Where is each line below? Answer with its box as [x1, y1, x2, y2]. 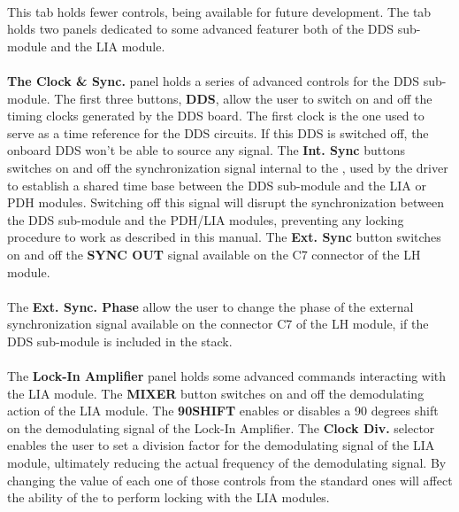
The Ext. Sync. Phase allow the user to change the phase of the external [7, 297, 414, 315]
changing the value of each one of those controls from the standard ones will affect [7, 470, 453, 489]
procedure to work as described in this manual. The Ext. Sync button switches [7, 228, 441, 246]
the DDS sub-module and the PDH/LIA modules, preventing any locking [7, 210, 404, 229]
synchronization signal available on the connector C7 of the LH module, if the [7, 314, 429, 333]
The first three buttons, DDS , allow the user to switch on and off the [54, 89, 432, 107]
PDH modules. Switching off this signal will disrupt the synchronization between [7, 193, 444, 212]
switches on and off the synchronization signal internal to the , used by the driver [7, 158, 448, 176]
